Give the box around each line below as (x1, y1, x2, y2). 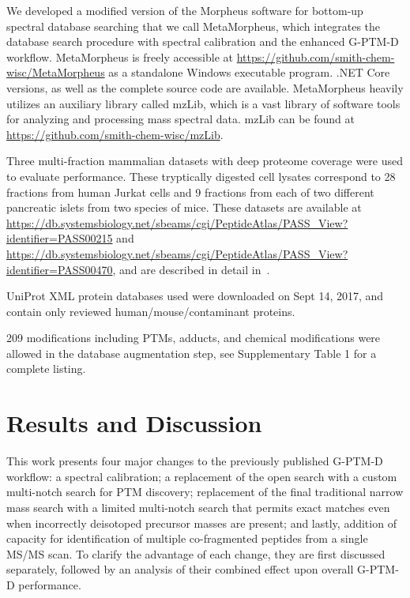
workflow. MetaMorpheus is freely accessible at (6, 48, 234, 65)
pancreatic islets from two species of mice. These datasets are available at (6, 199, 362, 216)
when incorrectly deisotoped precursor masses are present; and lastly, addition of (6, 514, 397, 531)
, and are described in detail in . (112, 261, 270, 277)
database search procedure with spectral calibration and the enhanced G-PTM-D (6, 33, 399, 50)
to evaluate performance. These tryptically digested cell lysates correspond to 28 (6, 167, 396, 184)
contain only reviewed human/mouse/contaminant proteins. (6, 303, 295, 319)
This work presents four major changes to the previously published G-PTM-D (6, 453, 383, 469)
